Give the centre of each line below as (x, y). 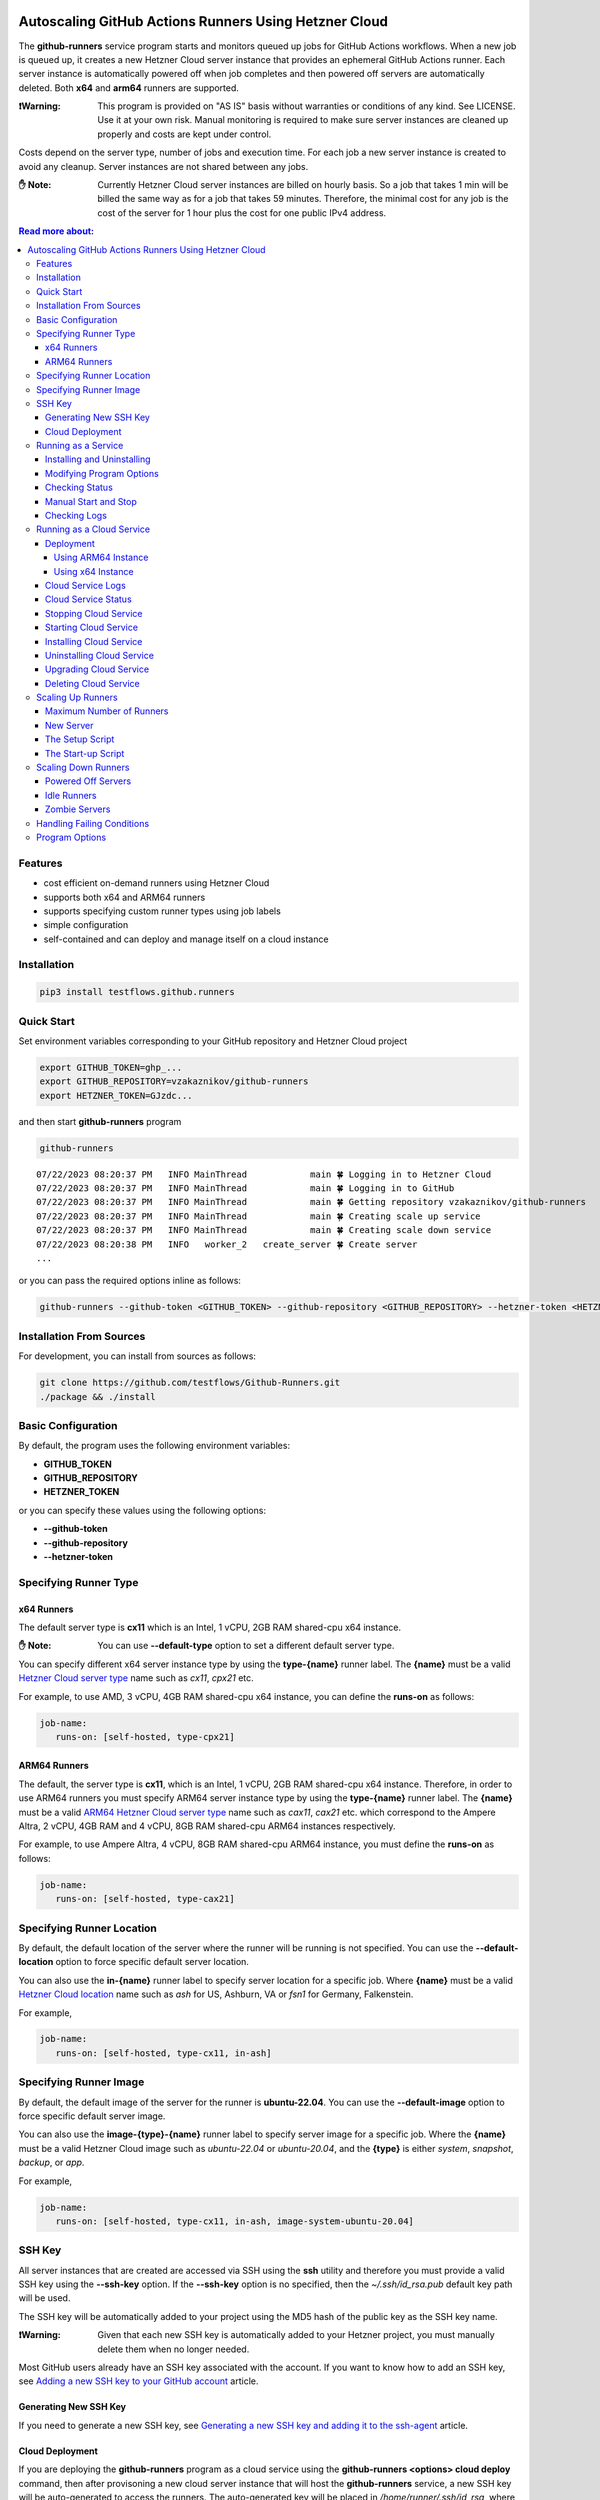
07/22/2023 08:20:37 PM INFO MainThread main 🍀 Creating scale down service (264, 1230)
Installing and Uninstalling (98, 459)
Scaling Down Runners (83, 767)
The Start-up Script (85, 753)
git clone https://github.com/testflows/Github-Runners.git (190, 1383)
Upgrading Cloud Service (97, 669)
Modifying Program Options (102, 473)
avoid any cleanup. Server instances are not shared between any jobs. (163, 166)
